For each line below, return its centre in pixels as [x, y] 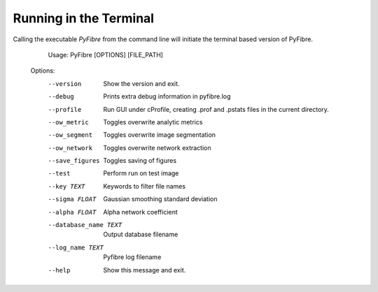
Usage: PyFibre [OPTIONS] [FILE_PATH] [106, 54]
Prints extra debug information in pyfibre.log [167, 96]
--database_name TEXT [85, 225]
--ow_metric [68, 122]
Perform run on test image [141, 173]
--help [59, 270]
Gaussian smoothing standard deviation [160, 199]
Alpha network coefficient [140, 212]
